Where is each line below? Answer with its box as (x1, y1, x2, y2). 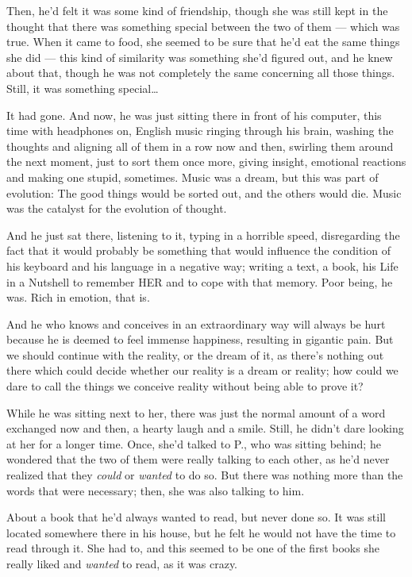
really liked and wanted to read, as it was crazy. (6, 556, 238, 571)
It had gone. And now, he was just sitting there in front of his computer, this (6, 106, 382, 123)
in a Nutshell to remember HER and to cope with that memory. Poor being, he (6, 273, 393, 290)
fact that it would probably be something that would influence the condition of (6, 242, 391, 259)
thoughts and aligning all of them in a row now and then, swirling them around (6, 137, 394, 154)
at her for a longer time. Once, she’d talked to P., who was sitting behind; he (6, 435, 381, 452)
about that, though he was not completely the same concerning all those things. (6, 64, 395, 81)
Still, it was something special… (6, 79, 159, 96)
